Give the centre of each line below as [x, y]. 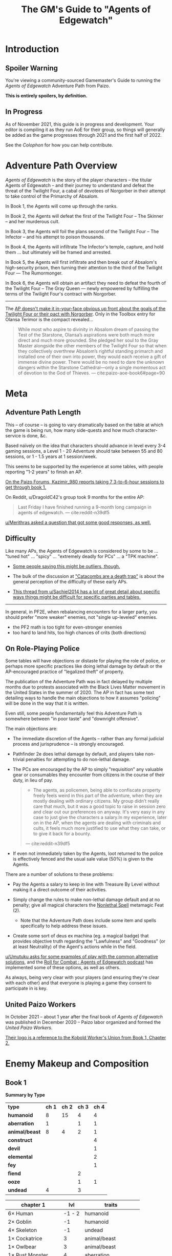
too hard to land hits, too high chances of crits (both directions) [79, 632]
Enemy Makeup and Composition [77, 1064]
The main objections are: [31, 729]
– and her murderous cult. [33, 221]
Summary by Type [25, 1095]
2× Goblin [20, 1222]
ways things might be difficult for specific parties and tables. [77, 597]
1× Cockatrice [25, 1239]
